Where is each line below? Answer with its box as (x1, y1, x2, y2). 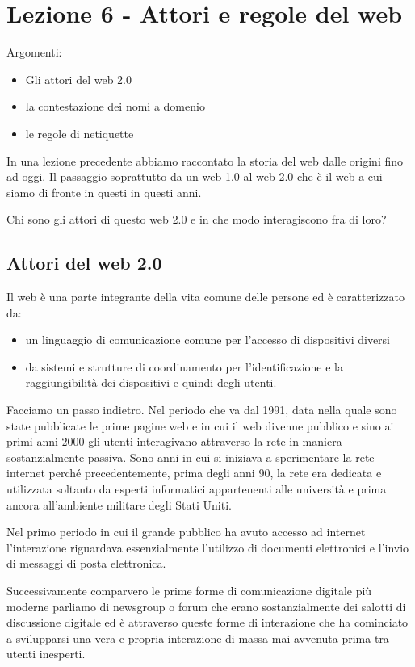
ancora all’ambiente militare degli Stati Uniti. (6, 496, 232, 513)
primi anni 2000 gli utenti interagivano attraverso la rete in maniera (6, 433, 342, 450)
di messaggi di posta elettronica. (6, 555, 166, 572)
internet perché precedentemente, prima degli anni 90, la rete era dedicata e (6, 464, 382, 481)
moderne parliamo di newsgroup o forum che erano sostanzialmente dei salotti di (6, 598, 406, 615)
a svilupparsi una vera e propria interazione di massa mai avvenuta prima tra (6, 629, 389, 646)
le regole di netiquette (25, 124, 134, 141)
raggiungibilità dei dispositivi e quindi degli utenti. (25, 374, 277, 391)
